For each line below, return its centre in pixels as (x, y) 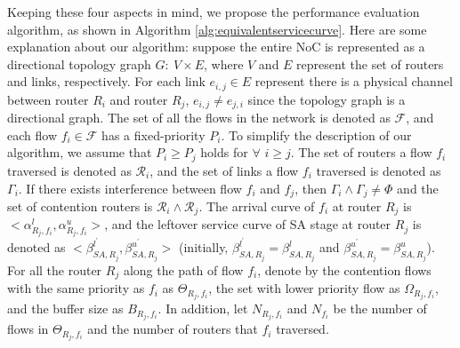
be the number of (380, 308)
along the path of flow (183, 269)
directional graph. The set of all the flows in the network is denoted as (199, 118)
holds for (224, 152)
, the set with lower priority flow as (304, 288)
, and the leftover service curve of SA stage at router (248, 224)
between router (48, 99)
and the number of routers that (173, 329)
